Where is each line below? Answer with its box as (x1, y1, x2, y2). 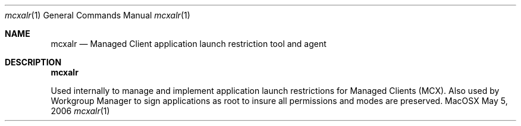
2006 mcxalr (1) (51, 106, 110, 116)
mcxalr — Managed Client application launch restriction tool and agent (51, 39, 327, 49)
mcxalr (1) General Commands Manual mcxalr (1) (5, 10, 190, 20)
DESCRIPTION (5, 57, 62, 67)
